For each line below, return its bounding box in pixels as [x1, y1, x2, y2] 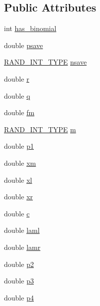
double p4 [4, 292, 34, 302]
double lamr [4, 241, 41, 252]
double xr [4, 191, 33, 202]
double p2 [4, 258, 34, 269]
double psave [4, 40, 43, 50]
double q [4, 90, 30, 101]
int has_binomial [4, 23, 57, 34]
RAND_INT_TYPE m [4, 124, 76, 134]
